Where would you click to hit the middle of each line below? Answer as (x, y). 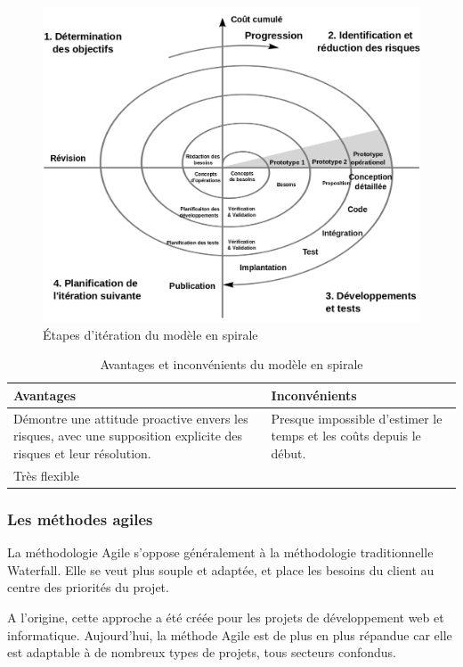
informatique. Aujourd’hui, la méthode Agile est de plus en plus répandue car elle (230, 634)
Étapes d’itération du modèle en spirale (150, 334)
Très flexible (47, 475)
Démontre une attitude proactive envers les (131, 418)
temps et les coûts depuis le (346, 436)
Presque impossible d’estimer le (357, 418)
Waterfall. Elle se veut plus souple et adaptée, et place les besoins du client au (221, 569)
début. (288, 453)
